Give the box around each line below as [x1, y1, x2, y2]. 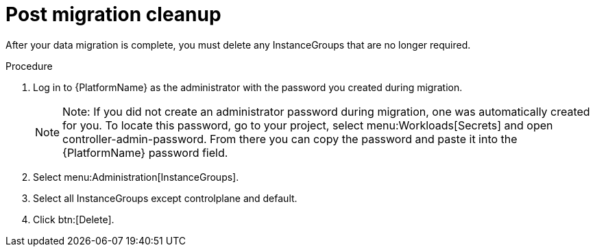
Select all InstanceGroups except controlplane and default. [33, 192, 297, 204]
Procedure [5, 60, 53, 72]
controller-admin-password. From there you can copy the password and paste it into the [62, 131, 518, 146]
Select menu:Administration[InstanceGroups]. [33, 171, 239, 183]
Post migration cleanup [5, 3, 221, 26]
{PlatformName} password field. [62, 145, 228, 160]
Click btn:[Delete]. [33, 213, 114, 225]
